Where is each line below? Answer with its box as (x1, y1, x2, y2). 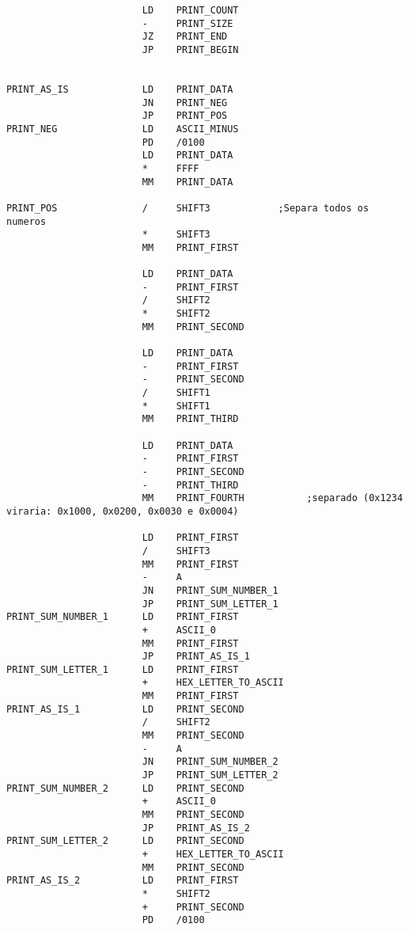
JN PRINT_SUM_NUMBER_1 (142, 584, 278, 596)
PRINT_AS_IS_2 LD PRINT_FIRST (6, 875, 239, 887)
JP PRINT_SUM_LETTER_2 (142, 769, 278, 781)
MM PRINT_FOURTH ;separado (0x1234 (142, 492, 403, 504)
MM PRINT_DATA (142, 176, 233, 188)
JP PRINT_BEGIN (142, 44, 239, 55)
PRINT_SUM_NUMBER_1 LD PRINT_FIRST (6, 611, 239, 623)
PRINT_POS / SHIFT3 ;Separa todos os (6, 202, 369, 214)
